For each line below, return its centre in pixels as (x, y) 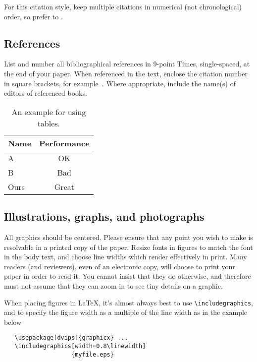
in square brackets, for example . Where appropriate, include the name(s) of (120, 83)
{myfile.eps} (93, 354)
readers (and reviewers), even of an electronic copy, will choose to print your (120, 266)
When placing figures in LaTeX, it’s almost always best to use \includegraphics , (128, 302)
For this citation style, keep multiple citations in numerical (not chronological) (123, 6)
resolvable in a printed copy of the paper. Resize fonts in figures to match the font (128, 247)
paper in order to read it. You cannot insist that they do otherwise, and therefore (128, 276)
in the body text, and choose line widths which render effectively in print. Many (126, 257)
